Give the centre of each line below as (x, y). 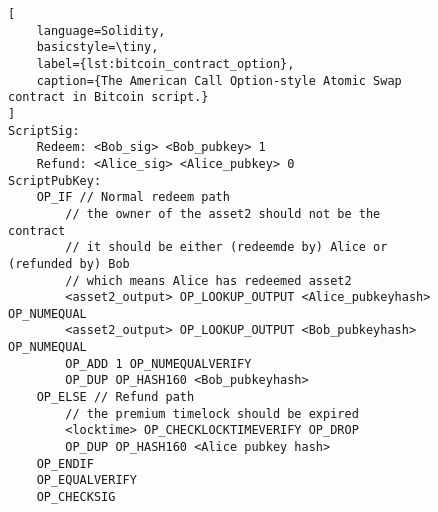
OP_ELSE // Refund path (115, 397)
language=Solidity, (101, 30)
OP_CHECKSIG (76, 497)
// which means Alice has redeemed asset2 (208, 280)
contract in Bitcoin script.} (108, 97)
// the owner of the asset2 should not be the (223, 213)
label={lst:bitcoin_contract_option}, (165, 63)
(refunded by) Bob (69, 263)
